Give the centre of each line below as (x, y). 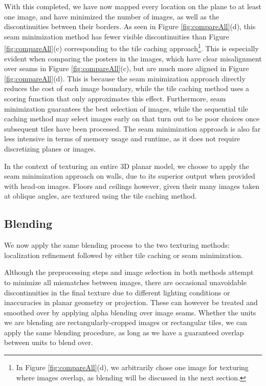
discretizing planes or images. (50, 148)
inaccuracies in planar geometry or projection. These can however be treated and (131, 302)
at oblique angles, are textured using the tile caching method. (101, 196)
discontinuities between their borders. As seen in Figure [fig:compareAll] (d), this (130, 26)
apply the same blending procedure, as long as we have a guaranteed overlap (124, 332)
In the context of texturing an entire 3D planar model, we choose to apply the (127, 166)
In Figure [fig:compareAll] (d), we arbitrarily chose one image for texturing (132, 367)
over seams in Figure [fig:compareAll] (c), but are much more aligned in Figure (127, 68)
